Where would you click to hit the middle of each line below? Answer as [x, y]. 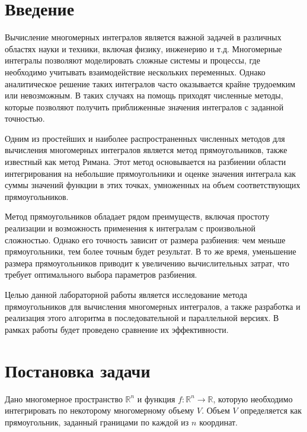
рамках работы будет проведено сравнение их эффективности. [117, 329]
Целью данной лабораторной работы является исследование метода [126, 294]
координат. [219, 422]
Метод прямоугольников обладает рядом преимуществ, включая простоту [137, 216]
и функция [156, 398]
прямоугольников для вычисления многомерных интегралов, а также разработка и [153, 306]
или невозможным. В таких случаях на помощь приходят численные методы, [144, 95]
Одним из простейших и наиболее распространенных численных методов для [145, 138]
